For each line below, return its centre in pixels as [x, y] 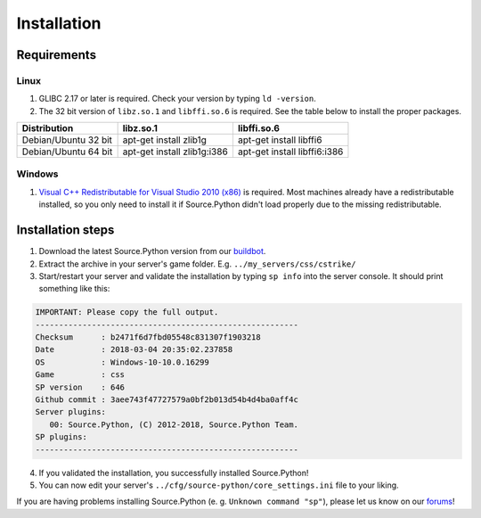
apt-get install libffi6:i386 [290, 152]
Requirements [57, 55]
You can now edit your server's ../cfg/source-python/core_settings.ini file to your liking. [219, 485]
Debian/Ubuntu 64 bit [67, 152]
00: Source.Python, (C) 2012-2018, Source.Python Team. [174, 424]
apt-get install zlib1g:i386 [175, 152]
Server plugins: [71, 412]
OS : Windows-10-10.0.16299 [122, 362]
